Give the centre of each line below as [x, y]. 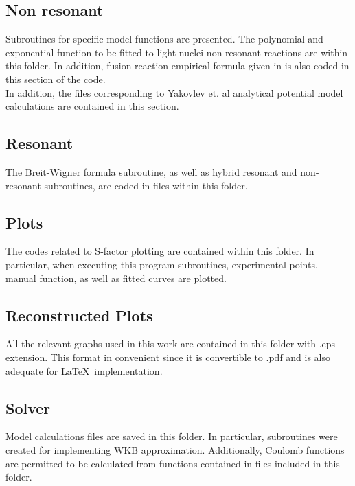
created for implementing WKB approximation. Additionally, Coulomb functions [175, 449]
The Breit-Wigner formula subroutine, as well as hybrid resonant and [151, 171]
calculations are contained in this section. [92, 106]
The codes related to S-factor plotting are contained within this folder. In [160, 251]
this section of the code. [56, 79]
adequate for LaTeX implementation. [84, 370]
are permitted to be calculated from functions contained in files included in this [173, 463]
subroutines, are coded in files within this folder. [146, 185]
